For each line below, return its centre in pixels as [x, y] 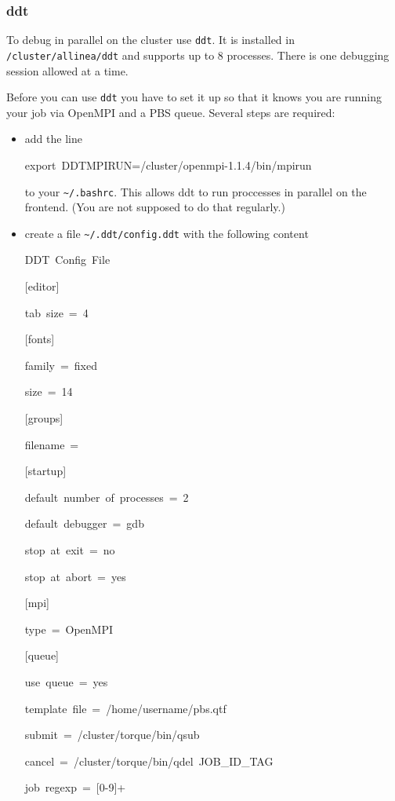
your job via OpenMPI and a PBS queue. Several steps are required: [171, 112]
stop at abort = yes [75, 576]
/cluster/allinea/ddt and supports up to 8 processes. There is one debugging [198, 55]
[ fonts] [40, 339]
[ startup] [45, 471]
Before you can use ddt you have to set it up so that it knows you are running [194, 97]
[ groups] [44, 418]
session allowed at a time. [67, 70]
